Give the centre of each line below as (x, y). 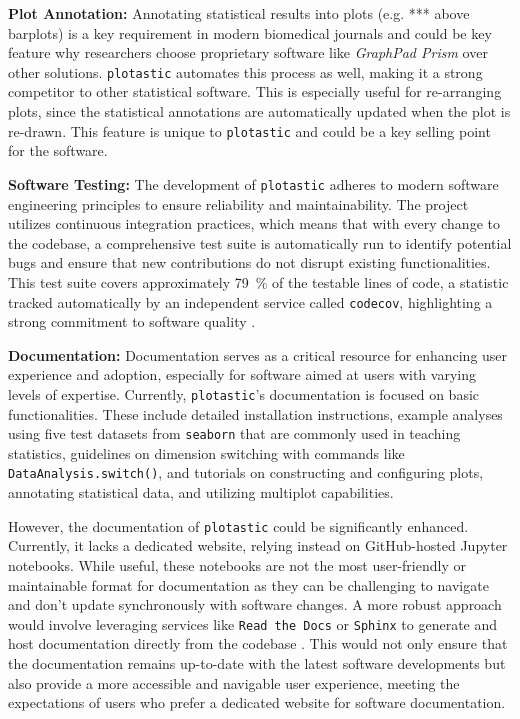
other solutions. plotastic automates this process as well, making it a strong (245, 71)
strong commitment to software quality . (132, 321)
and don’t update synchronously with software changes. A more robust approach (255, 604)
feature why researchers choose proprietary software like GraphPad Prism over (248, 52)
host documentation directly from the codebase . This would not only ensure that (258, 643)
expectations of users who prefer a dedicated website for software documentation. (257, 702)
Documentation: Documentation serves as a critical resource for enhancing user (258, 354)
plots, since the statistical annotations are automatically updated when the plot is (259, 111)
